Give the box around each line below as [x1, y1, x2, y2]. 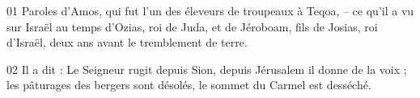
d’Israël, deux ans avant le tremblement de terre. [6, 34, 248, 51]
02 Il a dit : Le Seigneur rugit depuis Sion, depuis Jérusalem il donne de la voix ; [6, 60, 407, 77]
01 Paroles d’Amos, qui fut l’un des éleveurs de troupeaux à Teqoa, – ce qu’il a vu [6, 2, 414, 18]
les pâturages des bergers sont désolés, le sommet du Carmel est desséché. [6, 76, 371, 93]
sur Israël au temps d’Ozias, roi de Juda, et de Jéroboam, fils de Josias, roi [6, 18, 378, 35]
